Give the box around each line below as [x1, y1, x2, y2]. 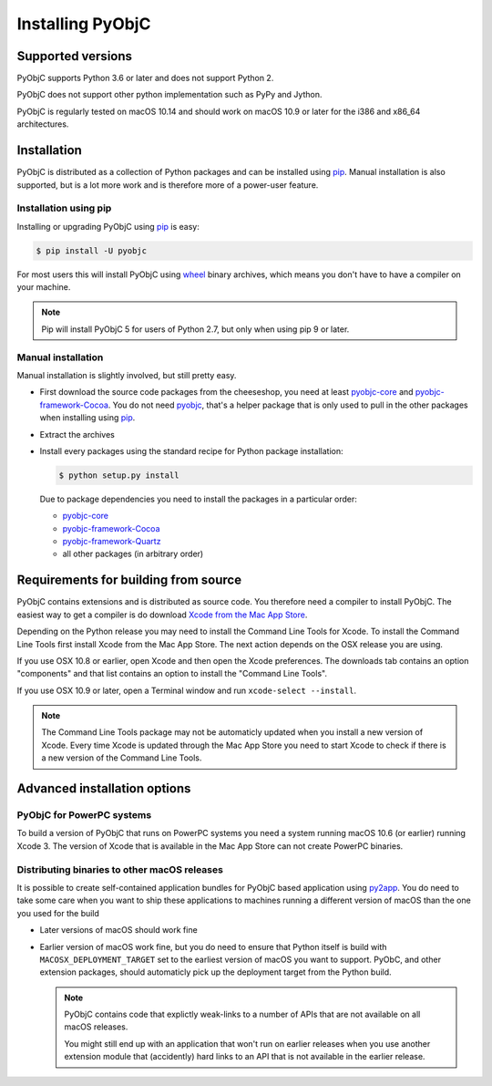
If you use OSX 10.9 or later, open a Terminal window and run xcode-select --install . [16, 685, 357, 696]
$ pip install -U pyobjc [36, 245, 148, 255]
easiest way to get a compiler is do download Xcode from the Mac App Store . [16, 609, 308, 620]
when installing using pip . [39, 412, 136, 423]
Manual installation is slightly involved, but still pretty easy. [16, 369, 237, 380]
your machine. [16, 282, 71, 293]
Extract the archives [39, 429, 116, 440]
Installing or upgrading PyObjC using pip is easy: [16, 221, 200, 232]
